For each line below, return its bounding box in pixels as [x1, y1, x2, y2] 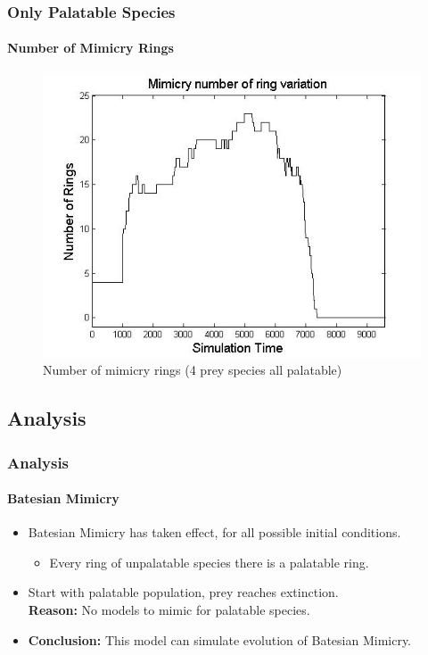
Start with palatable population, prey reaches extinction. [28, 583, 339, 601]
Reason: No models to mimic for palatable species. [28, 601, 310, 619]
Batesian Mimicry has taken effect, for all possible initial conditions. [28, 523, 401, 542]
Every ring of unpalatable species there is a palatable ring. [49, 552, 369, 571]
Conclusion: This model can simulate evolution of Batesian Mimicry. [28, 630, 412, 649]
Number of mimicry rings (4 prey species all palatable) [43, 361, 342, 379]
